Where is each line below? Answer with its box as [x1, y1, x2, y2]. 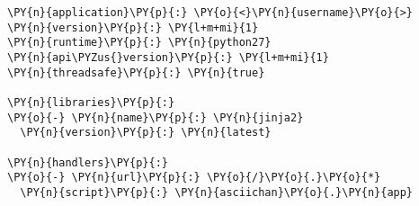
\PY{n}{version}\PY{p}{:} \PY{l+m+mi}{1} [7, 21, 259, 34]
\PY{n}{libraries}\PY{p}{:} [7, 95, 175, 109]
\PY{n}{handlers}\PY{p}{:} [7, 156, 168, 169]
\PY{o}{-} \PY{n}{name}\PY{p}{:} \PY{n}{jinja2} [7, 111, 304, 124]
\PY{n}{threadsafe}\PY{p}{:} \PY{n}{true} [7, 66, 265, 79]
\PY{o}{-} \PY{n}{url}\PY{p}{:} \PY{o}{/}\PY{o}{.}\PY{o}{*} [7, 171, 381, 184]
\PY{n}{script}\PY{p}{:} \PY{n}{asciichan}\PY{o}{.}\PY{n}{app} [20, 185, 414, 199]
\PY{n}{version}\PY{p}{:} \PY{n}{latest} [20, 126, 272, 139]
